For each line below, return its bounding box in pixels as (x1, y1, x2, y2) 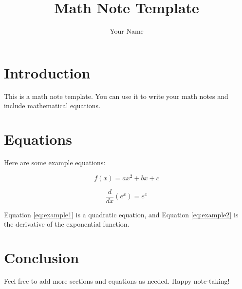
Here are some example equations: (4, 157, 106, 167)
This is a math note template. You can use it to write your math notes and (4, 91, 228, 101)
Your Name (110, 26, 144, 36)
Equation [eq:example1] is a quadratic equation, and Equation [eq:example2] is (4, 209, 239, 219)
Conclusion (4, 248, 79, 268)
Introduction (4, 62, 91, 82)
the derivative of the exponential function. (4, 219, 130, 229)
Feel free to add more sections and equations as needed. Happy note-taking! (4, 276, 230, 286)
